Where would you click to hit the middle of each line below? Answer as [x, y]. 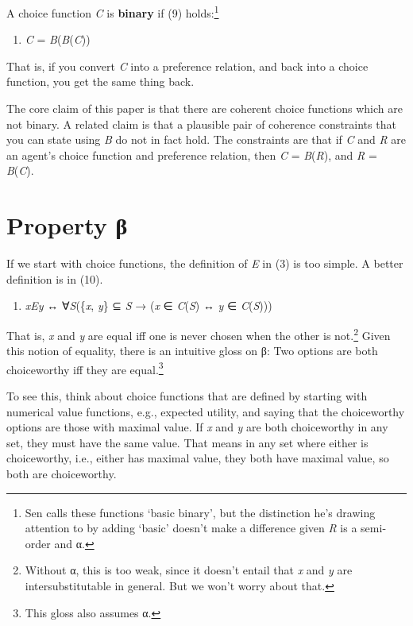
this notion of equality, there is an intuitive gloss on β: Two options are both [192, 351]
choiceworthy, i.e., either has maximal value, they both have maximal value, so [198, 458]
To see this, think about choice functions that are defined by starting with [187, 396]
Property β [67, 225]
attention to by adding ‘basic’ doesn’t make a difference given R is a [191, 528]
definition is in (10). [55, 278]
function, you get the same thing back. [100, 81]
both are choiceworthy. [62, 473]
